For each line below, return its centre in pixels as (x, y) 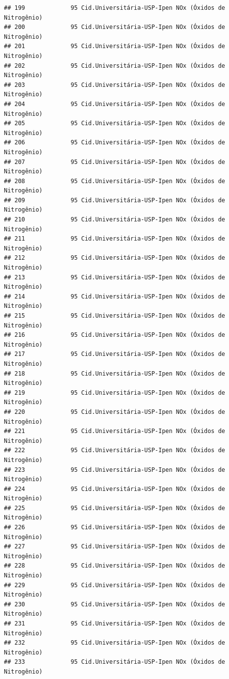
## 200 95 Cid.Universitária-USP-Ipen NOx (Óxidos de (115, 27)
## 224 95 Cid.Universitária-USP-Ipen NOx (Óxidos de (115, 489)
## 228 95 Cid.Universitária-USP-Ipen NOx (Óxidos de (115, 566)
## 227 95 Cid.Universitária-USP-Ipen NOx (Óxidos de (115, 547)
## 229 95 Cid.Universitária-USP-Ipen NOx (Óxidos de (115, 585)
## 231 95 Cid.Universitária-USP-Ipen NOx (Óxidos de (115, 624)
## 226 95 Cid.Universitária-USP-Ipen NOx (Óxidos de (115, 528)
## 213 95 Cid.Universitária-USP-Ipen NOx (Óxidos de (115, 277)
